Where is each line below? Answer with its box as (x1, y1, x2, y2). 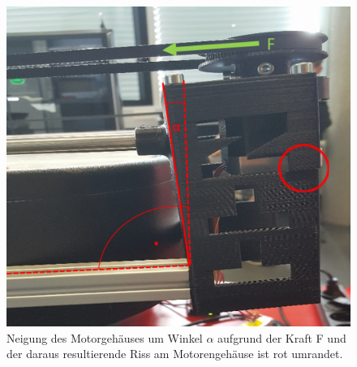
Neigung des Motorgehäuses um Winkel (6, 329, 203, 346)
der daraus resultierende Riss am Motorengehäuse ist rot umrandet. (6, 345, 343, 362)
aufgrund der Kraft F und (217, 329, 346, 346)
